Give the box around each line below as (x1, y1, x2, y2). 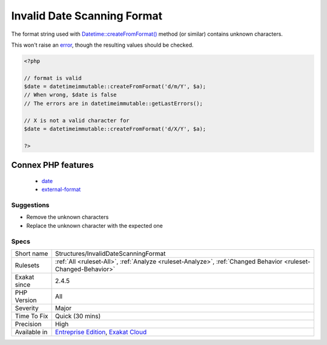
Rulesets (15, 261, 39, 269)
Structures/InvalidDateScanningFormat (54, 249, 166, 258)
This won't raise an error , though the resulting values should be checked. (11, 41, 194, 49)
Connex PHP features (11, 160, 94, 170)
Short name (15, 249, 48, 258)
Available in (15, 327, 48, 336)
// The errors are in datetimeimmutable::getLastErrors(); (24, 100, 203, 107)
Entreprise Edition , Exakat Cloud (54, 327, 147, 336)
